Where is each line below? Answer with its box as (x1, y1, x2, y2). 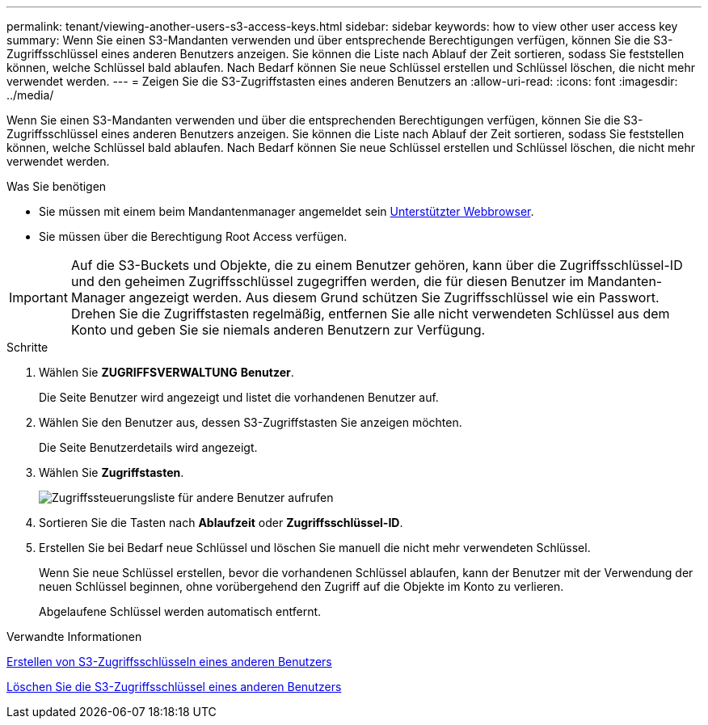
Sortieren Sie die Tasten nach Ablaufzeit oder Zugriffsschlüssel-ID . (39, 516, 403, 529)
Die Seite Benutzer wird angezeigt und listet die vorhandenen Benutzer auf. (39, 390, 439, 404)
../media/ (6, 88, 54, 102)
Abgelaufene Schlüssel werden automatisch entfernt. (39, 605, 322, 618)
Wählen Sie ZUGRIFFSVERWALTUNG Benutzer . (39, 365, 294, 379)
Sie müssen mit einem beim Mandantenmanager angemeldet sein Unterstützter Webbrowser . (39, 204, 534, 218)
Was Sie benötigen (6, 179, 107, 193)
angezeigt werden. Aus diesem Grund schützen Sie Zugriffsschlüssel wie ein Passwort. (129, 289, 660, 306)
